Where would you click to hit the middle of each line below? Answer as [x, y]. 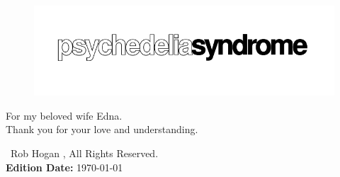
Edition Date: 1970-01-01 [64, 167]
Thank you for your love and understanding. [102, 129]
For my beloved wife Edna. [64, 115]
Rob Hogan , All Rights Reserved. [84, 153]
